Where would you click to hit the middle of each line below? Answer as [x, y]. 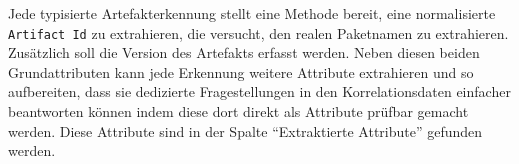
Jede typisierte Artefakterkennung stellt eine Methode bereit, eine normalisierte [252, 13]
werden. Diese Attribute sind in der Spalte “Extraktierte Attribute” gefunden [245, 130]
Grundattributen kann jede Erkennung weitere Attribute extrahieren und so [241, 71]
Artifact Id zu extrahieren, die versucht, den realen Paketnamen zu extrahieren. [258, 32]
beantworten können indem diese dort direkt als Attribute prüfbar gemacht [238, 111]
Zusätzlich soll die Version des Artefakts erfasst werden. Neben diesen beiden [244, 52]
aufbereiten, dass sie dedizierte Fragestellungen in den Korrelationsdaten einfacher [259, 91]
